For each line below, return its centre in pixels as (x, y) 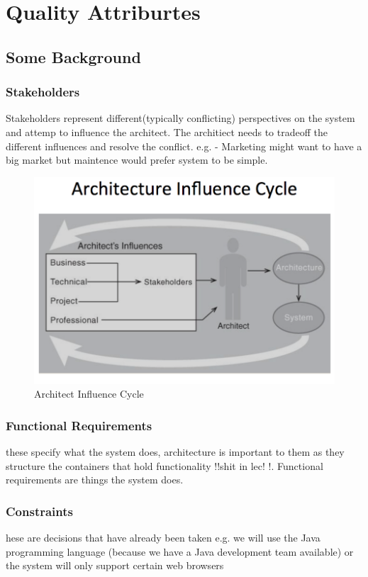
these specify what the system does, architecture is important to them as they (175, 452)
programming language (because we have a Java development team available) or (180, 551)
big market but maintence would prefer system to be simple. (137, 160)
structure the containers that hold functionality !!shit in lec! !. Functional (165, 465)
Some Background (73, 56)
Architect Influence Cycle (89, 394)
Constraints (39, 511)
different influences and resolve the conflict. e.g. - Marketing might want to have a (184, 146)
